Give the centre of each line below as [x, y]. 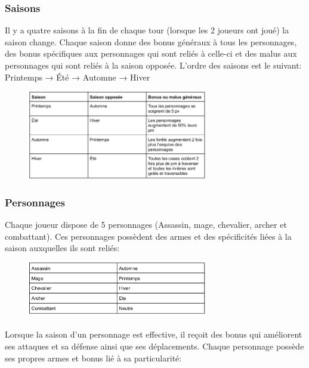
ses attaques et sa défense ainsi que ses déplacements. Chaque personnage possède [154, 346]
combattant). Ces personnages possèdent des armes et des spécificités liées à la [148, 236]
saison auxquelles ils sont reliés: [62, 248]
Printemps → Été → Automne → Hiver [78, 77]
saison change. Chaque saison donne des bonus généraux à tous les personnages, [151, 41]
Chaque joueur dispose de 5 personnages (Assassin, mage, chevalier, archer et [146, 224]
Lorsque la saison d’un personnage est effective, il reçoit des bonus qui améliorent [154, 334]
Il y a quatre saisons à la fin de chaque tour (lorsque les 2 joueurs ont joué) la [147, 30]
